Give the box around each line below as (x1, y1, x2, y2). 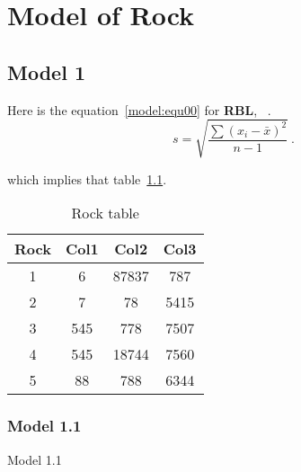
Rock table (71, 202, 139, 224)
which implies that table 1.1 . (7, 169, 167, 188)
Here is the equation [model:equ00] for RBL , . (7, 100, 271, 119)
